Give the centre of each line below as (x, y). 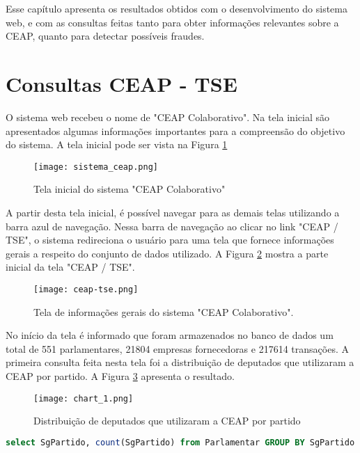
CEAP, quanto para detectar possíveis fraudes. (105, 36)
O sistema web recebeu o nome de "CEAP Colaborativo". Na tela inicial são (167, 117)
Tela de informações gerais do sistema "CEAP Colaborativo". (164, 311)
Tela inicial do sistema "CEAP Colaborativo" (130, 189)
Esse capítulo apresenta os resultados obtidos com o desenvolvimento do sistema (177, 8)
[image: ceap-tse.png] (86, 289)
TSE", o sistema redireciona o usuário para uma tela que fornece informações (170, 240)
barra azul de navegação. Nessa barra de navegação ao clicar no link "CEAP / (172, 226)
